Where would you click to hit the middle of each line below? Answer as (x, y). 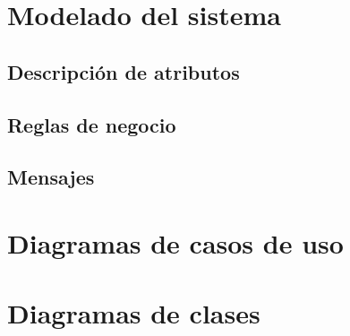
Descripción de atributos (124, 71)
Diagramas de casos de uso (175, 242)
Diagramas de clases (134, 313)
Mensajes (51, 177)
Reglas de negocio (92, 124)
